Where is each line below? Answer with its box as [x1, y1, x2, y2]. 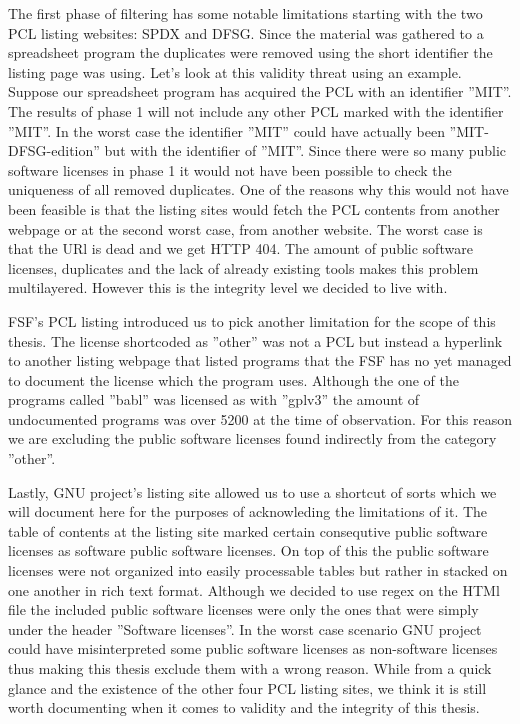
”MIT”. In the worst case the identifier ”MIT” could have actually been [8, 120, 445, 141]
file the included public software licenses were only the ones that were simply [8, 599, 479, 620]
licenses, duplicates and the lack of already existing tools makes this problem [8, 257, 479, 278]
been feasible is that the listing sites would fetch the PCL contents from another [8, 198, 500, 219]
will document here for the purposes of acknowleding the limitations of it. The [8, 501, 488, 522]
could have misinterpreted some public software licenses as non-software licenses [8, 638, 498, 659]
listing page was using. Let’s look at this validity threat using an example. [8, 61, 462, 82]
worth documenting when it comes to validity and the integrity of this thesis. [8, 697, 480, 718]
